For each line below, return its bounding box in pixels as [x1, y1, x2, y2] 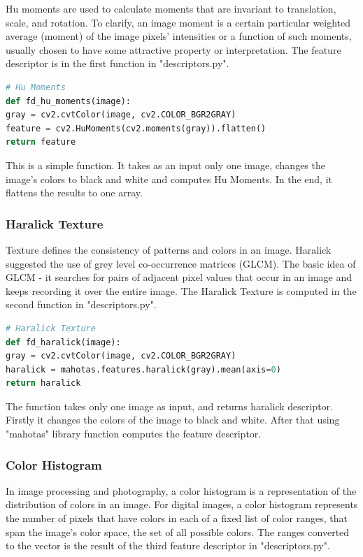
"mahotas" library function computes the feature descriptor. [6, 426, 262, 441]
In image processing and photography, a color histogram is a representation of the [6, 483, 357, 498]
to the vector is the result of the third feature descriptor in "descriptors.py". [6, 538, 330, 553]
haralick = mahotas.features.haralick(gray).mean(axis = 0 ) [6, 364, 281, 375]
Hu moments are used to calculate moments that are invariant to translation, [6, 1, 336, 15]
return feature [6, 137, 76, 147]
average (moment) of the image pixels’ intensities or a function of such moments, [6, 29, 352, 43]
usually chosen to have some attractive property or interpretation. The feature [6, 42, 341, 57]
